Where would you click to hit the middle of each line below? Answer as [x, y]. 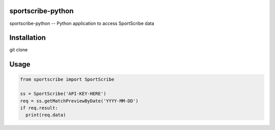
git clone [19, 50]
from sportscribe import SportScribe [67, 79]
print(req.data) [46, 115]
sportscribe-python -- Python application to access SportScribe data [82, 23]
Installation [28, 38]
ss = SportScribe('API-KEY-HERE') [63, 94]
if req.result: [39, 108]
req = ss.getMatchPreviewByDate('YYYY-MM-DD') [79, 101]
